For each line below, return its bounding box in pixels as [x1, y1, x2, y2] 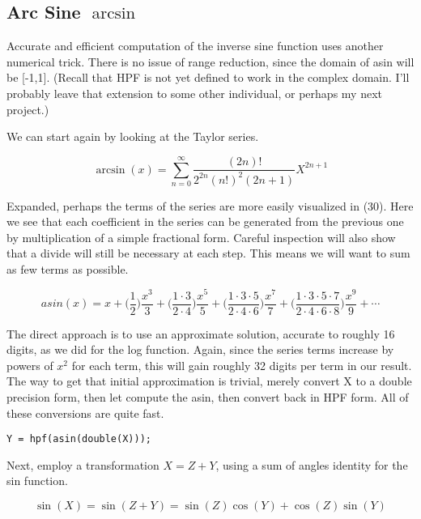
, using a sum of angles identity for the [215, 456, 408, 473]
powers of [6, 356, 53, 373]
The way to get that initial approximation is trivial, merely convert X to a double [6, 372, 412, 389]
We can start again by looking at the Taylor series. [6, 128, 259, 145]
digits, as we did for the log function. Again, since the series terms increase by [6, 341, 394, 358]
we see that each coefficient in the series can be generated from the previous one [6, 213, 404, 230]
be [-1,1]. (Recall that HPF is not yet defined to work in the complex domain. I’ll [6, 69, 410, 86]
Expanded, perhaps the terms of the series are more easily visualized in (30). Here [6, 197, 414, 214]
